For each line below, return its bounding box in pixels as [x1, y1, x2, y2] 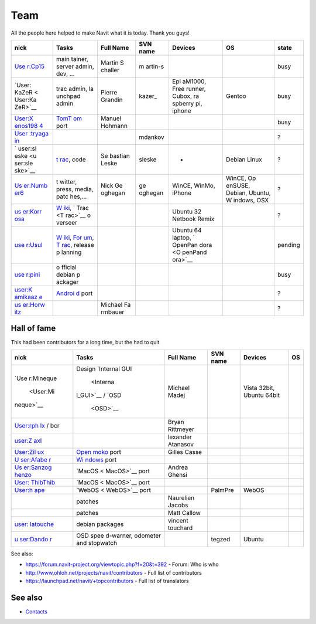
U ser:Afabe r [14, 455, 51, 463]
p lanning [56, 248, 82, 256]
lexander [167, 433, 193, 441]
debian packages [76, 520, 124, 528]
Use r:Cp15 [14, 62, 45, 70]
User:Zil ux [14, 447, 44, 456]
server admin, [56, 62, 95, 70]
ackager [56, 277, 79, 286]
